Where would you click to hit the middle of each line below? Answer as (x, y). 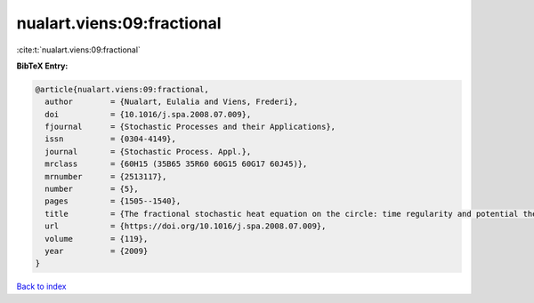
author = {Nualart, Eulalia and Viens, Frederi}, (171, 102)
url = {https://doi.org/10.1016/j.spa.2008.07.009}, (186, 226)
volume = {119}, (97, 239)
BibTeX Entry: (42, 66)
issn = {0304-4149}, (111, 139)
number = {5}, (92, 189)
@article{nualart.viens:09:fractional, (122, 89)
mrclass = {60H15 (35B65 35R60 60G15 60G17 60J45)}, (176, 164)
